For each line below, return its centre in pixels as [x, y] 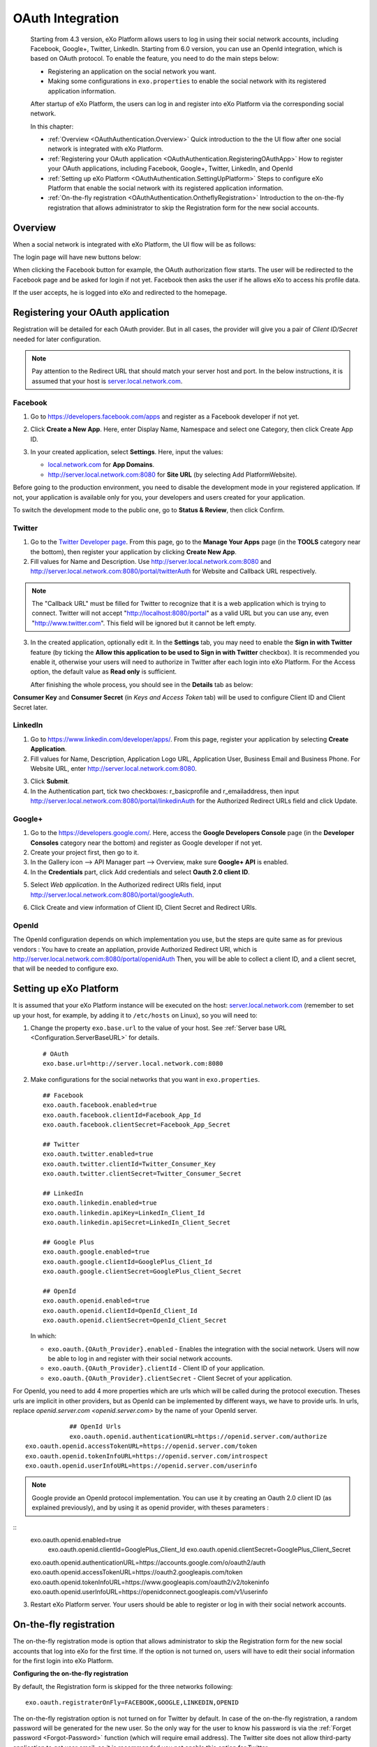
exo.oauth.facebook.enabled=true [100, 1105]
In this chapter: [52, 126]
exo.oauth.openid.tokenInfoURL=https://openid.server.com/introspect [147, 1456]
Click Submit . [50, 781]
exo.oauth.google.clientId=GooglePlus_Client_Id [127, 1262]
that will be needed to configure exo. [66, 969]
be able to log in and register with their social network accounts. [140, 1358]
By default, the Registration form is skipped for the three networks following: [123, 1686]
